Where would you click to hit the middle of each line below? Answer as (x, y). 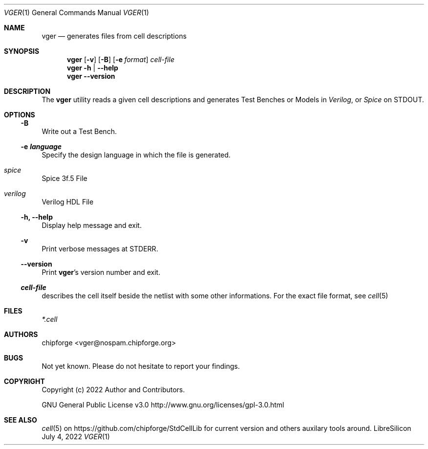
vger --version (91, 76)
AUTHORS (21, 334)
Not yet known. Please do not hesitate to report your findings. (141, 366)
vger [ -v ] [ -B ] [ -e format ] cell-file (121, 59)
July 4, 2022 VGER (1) (76, 437)
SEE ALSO (21, 420)
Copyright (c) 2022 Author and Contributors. (113, 390)
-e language (41, 146)
